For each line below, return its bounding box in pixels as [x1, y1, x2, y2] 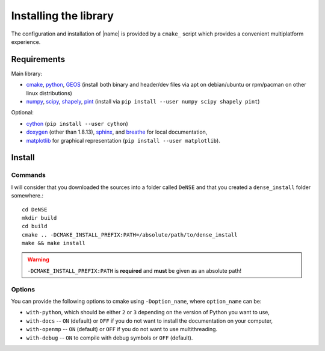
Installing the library [11, 9, 114, 22]
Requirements [11, 54, 66, 64]
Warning [27, 256, 49, 263]
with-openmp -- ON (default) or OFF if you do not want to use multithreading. [26, 326, 218, 333]
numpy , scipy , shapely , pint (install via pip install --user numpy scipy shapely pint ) [26, 98, 260, 105]
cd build [22, 223, 48, 230]
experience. [11, 38, 41, 45]
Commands [11, 171, 46, 179]
